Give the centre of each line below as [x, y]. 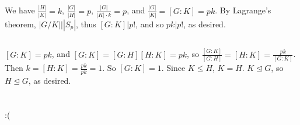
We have [20, 10]
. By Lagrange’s [243, 10]
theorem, [20, 24]
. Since [173, 68]
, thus [86, 24]
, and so [150, 24]
